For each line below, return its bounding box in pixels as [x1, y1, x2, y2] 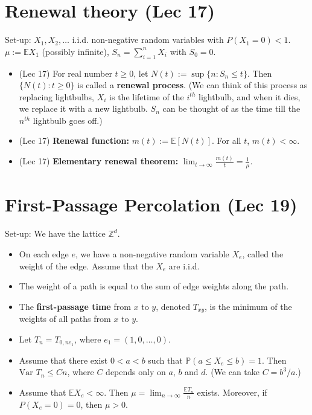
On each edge [19, 247, 69, 260]
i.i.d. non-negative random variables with [72, 33, 224, 46]
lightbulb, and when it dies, [198, 90, 301, 103]
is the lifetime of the [109, 90, 184, 103]
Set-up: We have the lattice [5, 227, 106, 240]
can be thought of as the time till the [162, 102, 301, 115]
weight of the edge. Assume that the [19, 259, 153, 272]
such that [148, 353, 183, 366]
